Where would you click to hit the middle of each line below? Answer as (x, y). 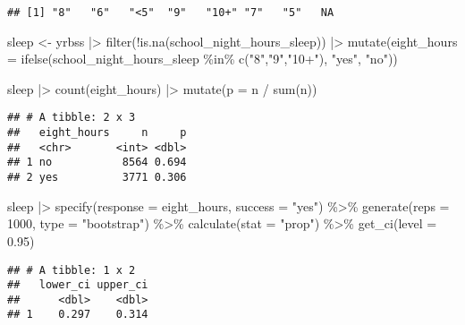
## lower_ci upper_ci (78, 285)
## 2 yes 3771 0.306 (97, 178)
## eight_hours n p (97, 133)
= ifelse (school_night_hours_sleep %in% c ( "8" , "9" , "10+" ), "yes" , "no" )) (203, 59)
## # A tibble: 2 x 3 (72, 118)
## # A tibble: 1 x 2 (72, 270)
